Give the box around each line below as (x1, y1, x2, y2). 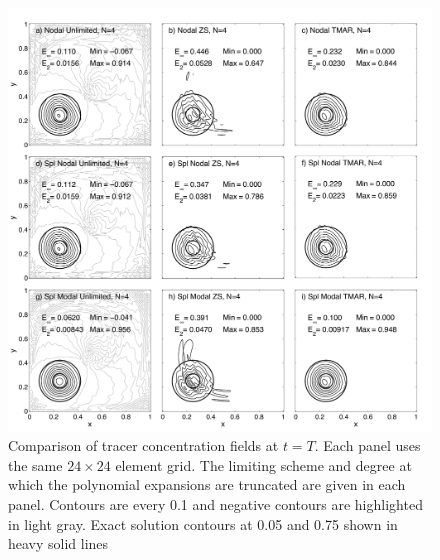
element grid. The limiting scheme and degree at (115, 454, 412, 475)
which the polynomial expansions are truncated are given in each (8, 474, 406, 495)
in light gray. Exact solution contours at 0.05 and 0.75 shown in (8, 513, 398, 534)
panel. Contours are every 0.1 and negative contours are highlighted (8, 493, 423, 514)
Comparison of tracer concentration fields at (8, 435, 279, 456)
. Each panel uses (314, 435, 421, 456)
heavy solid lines (8, 533, 109, 554)
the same (8, 454, 63, 475)
